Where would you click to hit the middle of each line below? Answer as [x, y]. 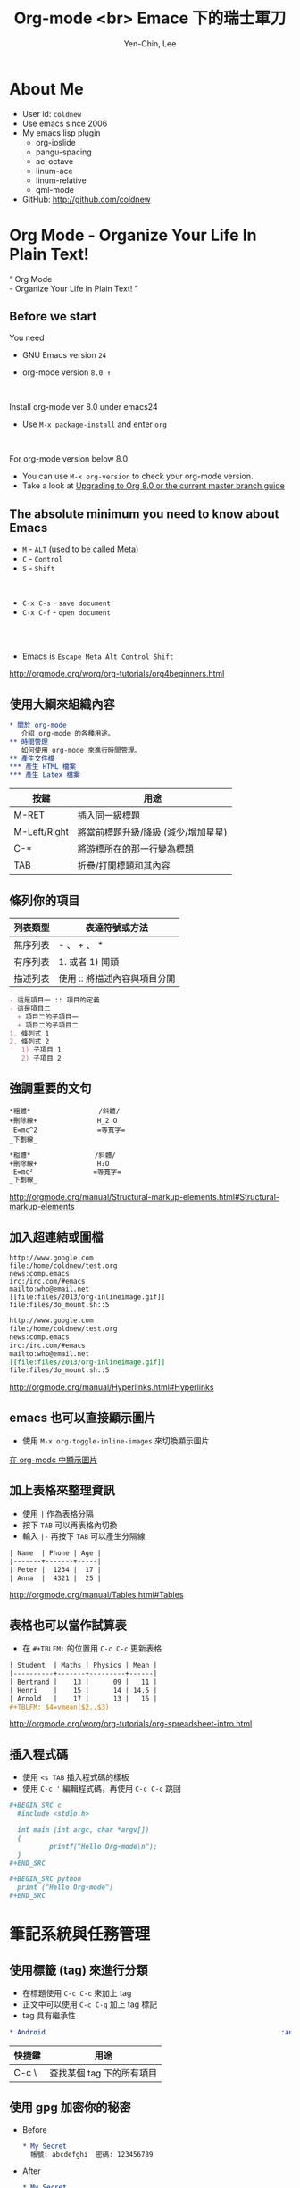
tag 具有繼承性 [49, 2015]
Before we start [53, 316]
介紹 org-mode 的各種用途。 [68, 733]
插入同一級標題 [109, 816]
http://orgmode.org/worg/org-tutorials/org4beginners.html [117, 674]
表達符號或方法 [117, 928]
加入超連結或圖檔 [56, 1237]
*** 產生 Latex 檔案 [45, 775]
